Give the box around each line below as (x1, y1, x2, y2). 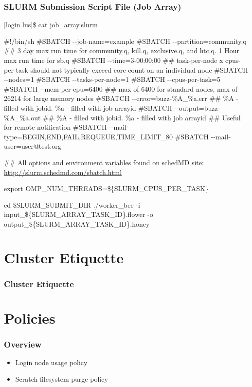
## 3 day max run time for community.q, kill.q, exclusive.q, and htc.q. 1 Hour (4, 45, 239, 56)
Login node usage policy (15, 357, 88, 368)
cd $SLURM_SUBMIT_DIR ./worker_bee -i (4, 199, 140, 210)
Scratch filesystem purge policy (15, 373, 108, 384)
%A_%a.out (4, 112, 41, 122)
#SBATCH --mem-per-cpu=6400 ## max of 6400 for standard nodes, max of (4, 83, 237, 94)
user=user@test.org (4, 141, 61, 151)
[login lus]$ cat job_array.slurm (4, 19, 98, 30)
